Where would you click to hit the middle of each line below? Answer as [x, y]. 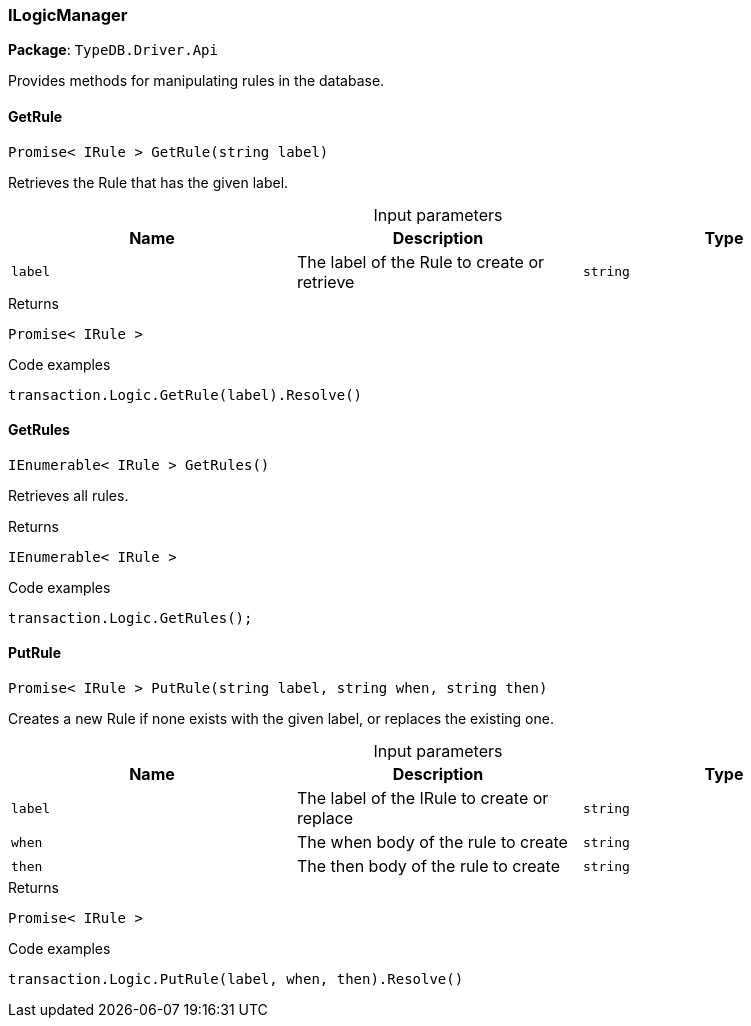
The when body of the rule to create [432, 842]
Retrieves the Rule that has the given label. [148, 182]
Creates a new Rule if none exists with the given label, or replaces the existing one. [281, 719]
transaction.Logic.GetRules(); [130, 617]
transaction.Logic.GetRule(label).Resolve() [185, 394]
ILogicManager [68, 15]
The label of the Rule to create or [420, 261]
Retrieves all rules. [68, 495]
